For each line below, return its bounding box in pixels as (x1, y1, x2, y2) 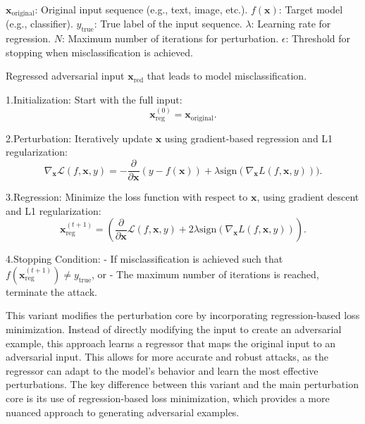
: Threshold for (285, 31, 350, 46)
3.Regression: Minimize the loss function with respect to (6, 189, 248, 204)
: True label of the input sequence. (94, 16, 242, 31)
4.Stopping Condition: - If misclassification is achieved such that (6, 251, 283, 266)
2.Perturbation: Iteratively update (6, 130, 153, 145)
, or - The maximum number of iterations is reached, (92, 266, 319, 281)
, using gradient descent (256, 189, 359, 204)
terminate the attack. (6, 284, 97, 299)
